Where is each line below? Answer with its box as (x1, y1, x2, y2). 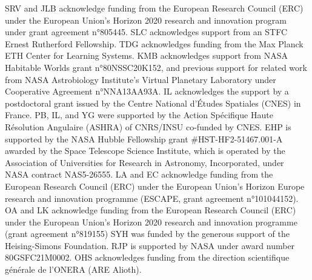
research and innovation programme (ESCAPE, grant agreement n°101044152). (5, 192, 299, 204)
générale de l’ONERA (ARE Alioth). (5, 263, 142, 276)
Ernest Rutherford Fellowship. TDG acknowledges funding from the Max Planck (5, 37, 304, 50)
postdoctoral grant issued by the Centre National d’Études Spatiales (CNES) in (5, 96, 301, 109)
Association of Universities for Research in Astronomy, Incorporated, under (5, 156, 284, 168)
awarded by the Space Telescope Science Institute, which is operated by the (5, 144, 285, 157)
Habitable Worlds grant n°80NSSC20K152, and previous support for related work (5, 61, 307, 73)
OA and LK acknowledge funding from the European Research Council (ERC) (5, 204, 296, 216)
